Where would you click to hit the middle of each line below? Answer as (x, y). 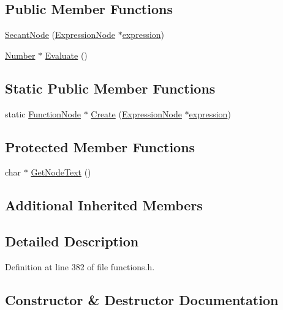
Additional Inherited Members (104, 205)
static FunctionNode (43, 113)
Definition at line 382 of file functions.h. (80, 266)
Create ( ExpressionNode (136, 113)
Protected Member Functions (100, 146)
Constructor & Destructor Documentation (142, 299)
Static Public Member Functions (110, 88)
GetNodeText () (61, 172)
